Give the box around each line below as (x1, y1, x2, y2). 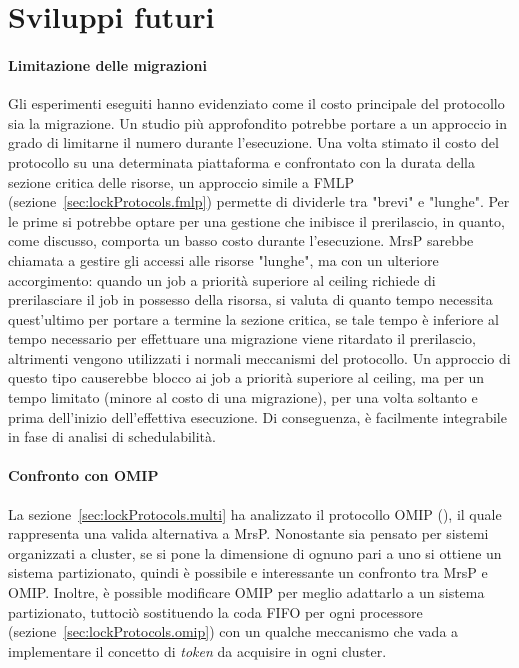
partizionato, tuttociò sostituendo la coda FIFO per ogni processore (8, 601, 423, 622)
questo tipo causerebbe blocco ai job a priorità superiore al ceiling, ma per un (8, 367, 485, 388)
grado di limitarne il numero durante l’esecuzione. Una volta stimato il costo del (8, 132, 499, 153)
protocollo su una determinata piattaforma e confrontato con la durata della (8, 151, 475, 172)
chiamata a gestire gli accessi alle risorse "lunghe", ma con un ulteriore (8, 249, 439, 270)
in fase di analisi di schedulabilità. (8, 426, 216, 447)
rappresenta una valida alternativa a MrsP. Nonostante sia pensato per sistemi (8, 523, 489, 544)
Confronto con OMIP (8, 465, 159, 486)
